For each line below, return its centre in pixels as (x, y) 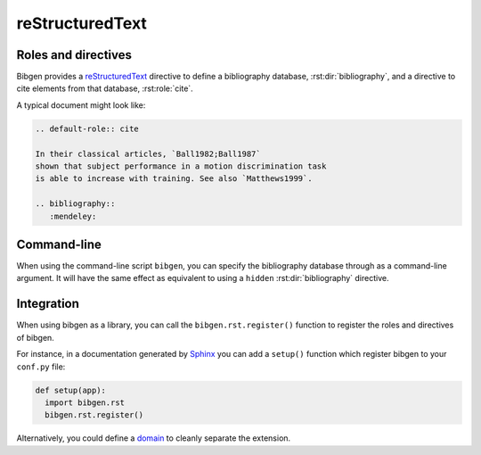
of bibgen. (36, 337)
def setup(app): (71, 390)
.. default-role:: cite (87, 128)
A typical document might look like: (81, 105)
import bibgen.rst (85, 402)
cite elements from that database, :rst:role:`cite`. (105, 88)
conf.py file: (41, 367)
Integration (48, 304)
